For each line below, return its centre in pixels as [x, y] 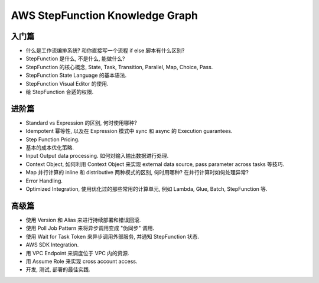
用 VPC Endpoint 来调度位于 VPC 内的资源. [77, 253]
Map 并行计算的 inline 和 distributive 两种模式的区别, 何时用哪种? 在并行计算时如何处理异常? [137, 173]
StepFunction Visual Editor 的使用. [67, 83]
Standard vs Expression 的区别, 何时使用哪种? [81, 123]
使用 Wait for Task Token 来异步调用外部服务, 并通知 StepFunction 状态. [113, 236]
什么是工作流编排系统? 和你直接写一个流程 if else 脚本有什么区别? [105, 51]
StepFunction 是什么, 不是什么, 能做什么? [75, 58]
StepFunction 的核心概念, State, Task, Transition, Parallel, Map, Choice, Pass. [119, 67]
